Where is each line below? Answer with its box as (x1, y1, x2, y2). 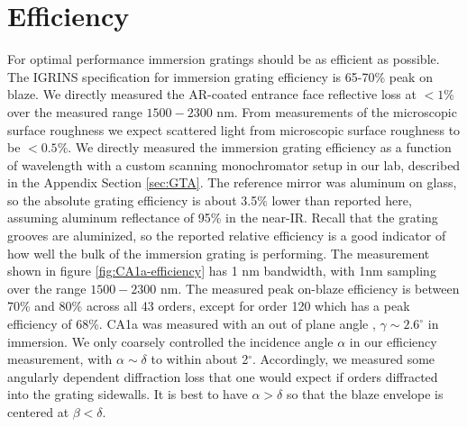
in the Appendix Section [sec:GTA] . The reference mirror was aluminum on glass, (7, 173, 457, 192)
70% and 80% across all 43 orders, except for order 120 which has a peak (7, 296, 410, 315)
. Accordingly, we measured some (252, 350, 435, 368)
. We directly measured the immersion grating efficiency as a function (68, 138, 452, 157)
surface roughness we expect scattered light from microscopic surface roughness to (7, 120, 461, 139)
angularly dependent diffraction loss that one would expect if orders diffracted (7, 367, 438, 386)
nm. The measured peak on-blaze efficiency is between (160, 278, 460, 297)
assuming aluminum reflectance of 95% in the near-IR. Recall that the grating (7, 208, 438, 227)
